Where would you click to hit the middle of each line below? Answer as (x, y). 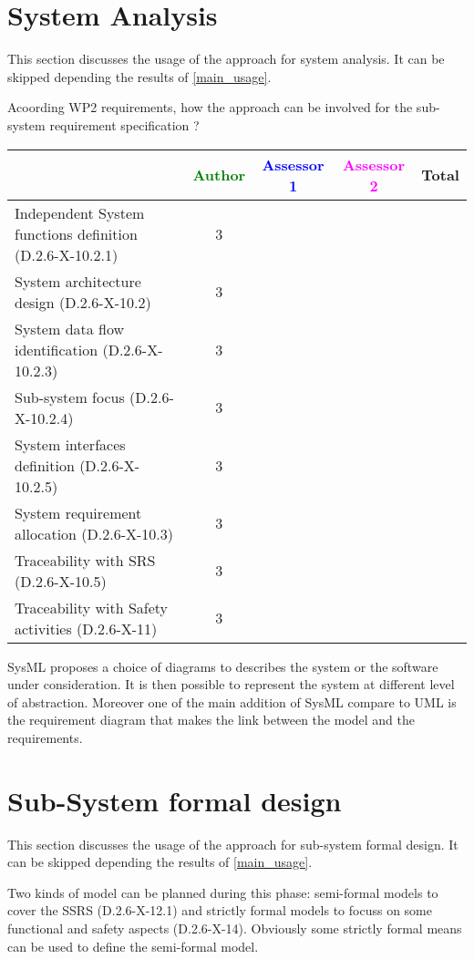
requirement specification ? (124, 124)
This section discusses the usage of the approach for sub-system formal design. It (233, 844)
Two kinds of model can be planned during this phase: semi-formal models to (223, 892)
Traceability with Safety (92, 607)
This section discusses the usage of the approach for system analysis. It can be (226, 59)
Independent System (80, 212)
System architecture (78, 281)
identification (57, 349)
